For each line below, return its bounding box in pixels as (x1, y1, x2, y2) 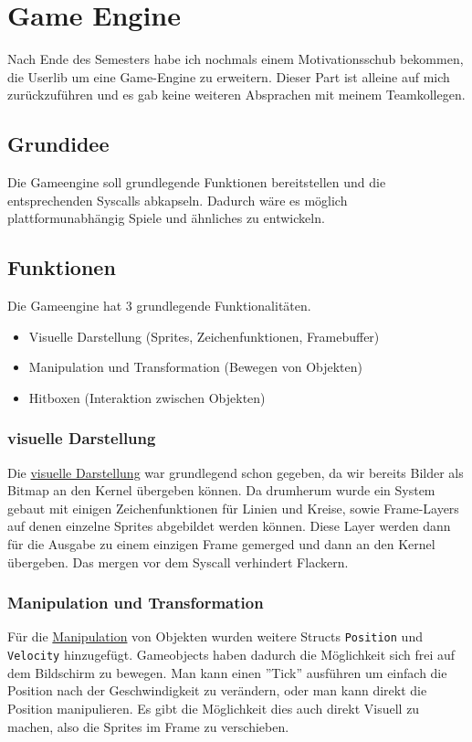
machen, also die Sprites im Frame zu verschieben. (7, 716, 289, 736)
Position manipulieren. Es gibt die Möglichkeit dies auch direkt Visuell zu (7, 698, 420, 717)
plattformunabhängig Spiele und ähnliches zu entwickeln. (7, 208, 325, 228)
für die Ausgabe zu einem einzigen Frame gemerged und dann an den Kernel (7, 535, 435, 554)
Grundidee (7, 130, 110, 158)
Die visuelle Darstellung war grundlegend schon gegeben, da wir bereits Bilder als (7, 462, 464, 482)
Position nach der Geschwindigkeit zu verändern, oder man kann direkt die (7, 681, 427, 700)
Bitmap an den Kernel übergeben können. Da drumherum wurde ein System (7, 481, 435, 500)
